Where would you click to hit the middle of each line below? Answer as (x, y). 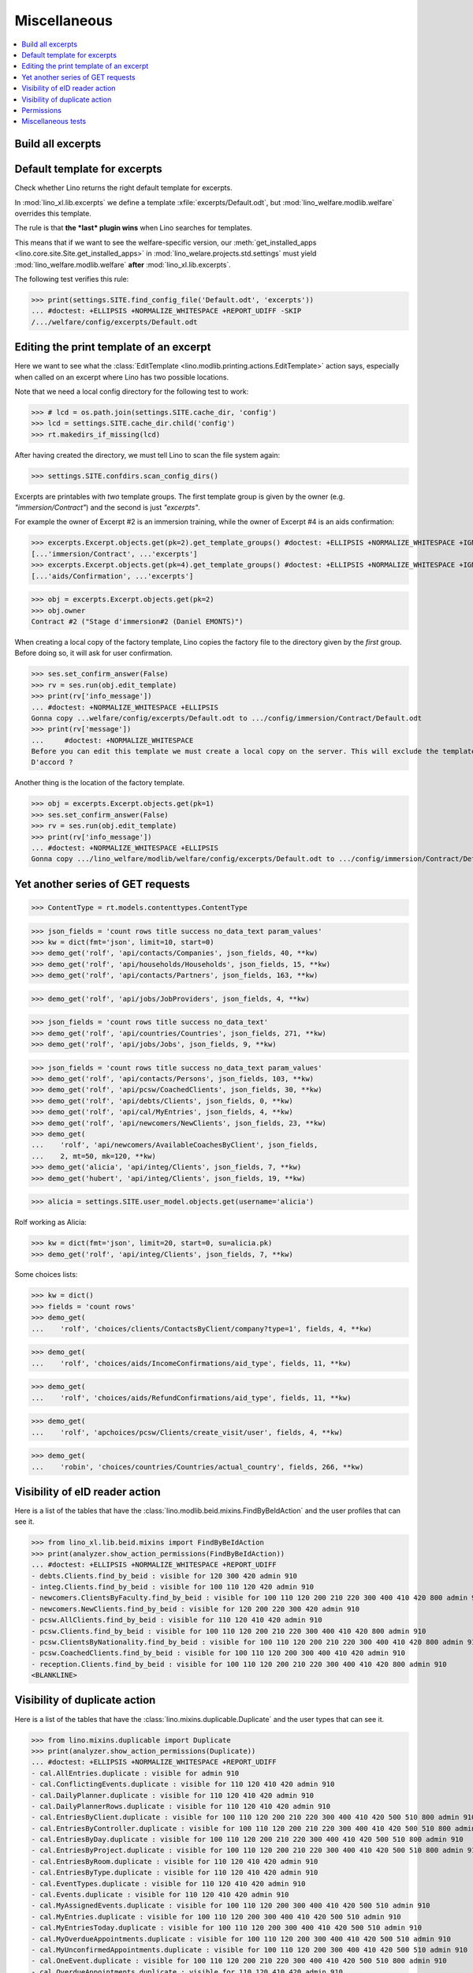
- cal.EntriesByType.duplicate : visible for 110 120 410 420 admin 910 (175, 1873)
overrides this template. (53, 213)
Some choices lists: (46, 1275)
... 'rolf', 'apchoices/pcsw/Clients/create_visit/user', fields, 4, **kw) (187, 1432)
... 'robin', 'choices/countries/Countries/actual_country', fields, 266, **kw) (197, 1467)
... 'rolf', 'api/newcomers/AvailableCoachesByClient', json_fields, (175, 1145)
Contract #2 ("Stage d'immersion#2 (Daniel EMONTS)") (137, 621)
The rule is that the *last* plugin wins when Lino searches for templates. (133, 228)
